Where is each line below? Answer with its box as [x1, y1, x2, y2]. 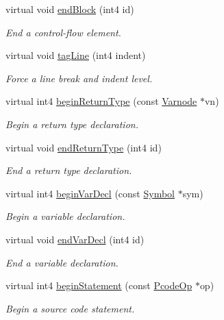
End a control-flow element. [5, 25, 121, 39]
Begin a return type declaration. [5, 116, 138, 131]
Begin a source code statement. [5, 301, 135, 315]
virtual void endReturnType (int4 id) [5, 140, 162, 154]
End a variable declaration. [5, 255, 119, 269]
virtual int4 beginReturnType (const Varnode [5, 94, 197, 108]
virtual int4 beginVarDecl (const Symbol [5, 186, 175, 200]
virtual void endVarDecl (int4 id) [5, 232, 145, 246]
